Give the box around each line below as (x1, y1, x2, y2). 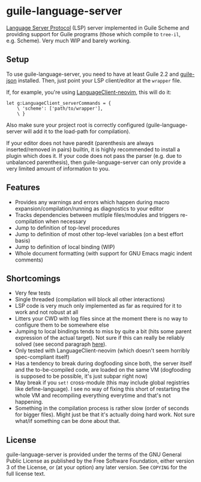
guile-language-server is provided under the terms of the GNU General (6, 451, 182, 459)
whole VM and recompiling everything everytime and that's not (14, 392, 171, 399)
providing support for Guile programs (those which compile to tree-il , (6, 30, 181, 37)
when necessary (45, 218, 86, 225)
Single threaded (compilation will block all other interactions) (14, 296, 165, 303)
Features (6, 183, 40, 193)
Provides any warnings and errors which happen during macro (14, 198, 170, 205)
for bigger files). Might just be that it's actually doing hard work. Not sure (14, 411, 195, 418)
